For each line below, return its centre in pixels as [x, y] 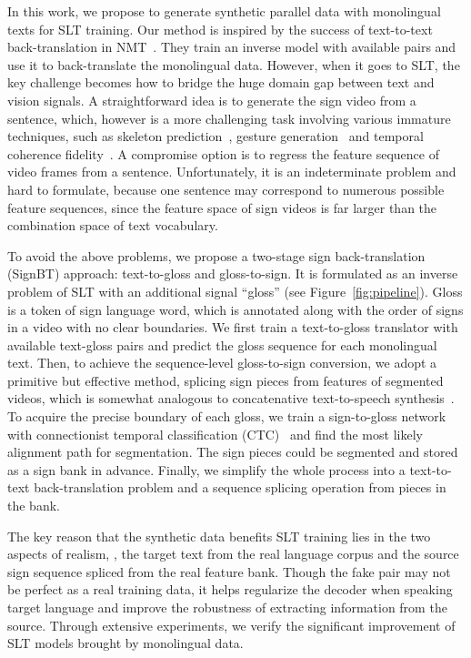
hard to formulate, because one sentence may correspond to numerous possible [226, 189]
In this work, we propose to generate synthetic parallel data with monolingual [224, 11]
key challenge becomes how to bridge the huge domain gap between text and [221, 82]
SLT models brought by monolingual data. [125, 643]
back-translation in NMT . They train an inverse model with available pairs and [232, 47]
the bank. [34, 506]
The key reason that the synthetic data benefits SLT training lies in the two [219, 536]
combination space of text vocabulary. [113, 225]
